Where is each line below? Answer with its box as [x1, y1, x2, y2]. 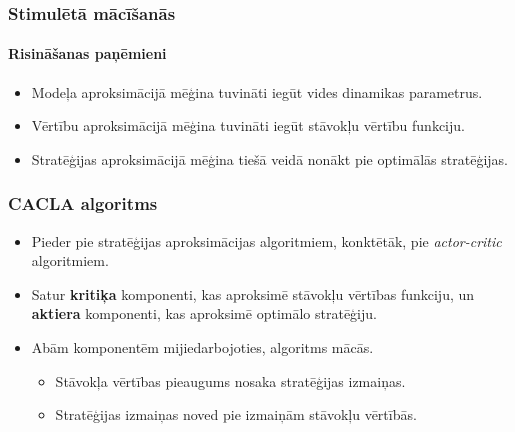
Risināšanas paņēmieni [8, 43, 167, 64]
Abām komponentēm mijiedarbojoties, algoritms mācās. [31, 337, 374, 358]
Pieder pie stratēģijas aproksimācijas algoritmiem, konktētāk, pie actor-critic [31, 230, 502, 251]
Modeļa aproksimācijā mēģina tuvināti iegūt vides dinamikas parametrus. [31, 81, 483, 102]
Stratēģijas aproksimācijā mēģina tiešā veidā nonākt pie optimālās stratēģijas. [31, 148, 508, 169]
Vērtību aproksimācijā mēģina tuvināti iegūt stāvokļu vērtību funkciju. [31, 115, 465, 136]
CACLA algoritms [8, 191, 158, 216]
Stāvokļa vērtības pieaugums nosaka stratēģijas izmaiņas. [55, 370, 406, 391]
